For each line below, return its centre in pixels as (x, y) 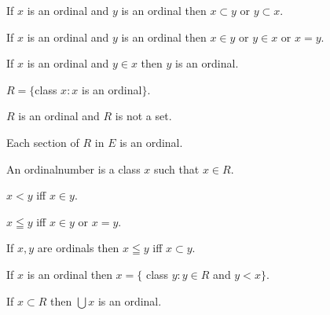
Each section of (43, 142)
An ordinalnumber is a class (73, 168)
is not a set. (143, 116)
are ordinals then (78, 248)
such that (176, 168)
